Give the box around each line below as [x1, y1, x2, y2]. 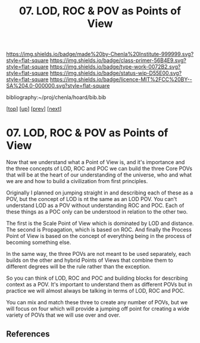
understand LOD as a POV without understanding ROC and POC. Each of [6, 202, 185, 209]
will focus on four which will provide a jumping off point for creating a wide [6, 305, 189, 313]
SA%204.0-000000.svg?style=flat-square [6, 82, 110, 89]
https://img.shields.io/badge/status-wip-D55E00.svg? [49, 70, 182, 77]
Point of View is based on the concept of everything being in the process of [6, 233, 192, 240]
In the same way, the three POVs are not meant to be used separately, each [6, 251, 191, 258]
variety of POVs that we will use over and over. [6, 311, 121, 319]
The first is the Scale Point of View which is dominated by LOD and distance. [6, 220, 194, 227]
